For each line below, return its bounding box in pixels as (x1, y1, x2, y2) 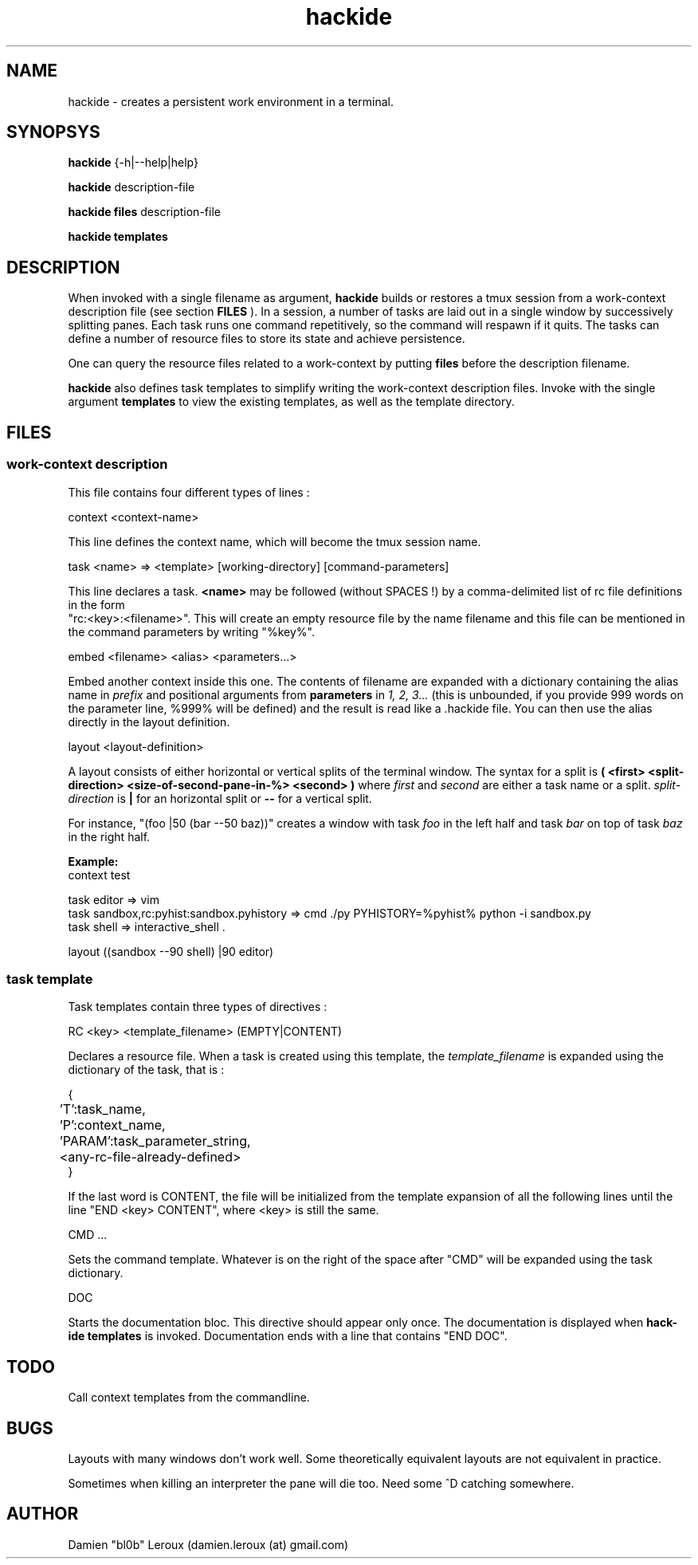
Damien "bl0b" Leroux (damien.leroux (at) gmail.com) (68, 1537, 349, 1551)
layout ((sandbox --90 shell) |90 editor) (68, 944, 274, 958)
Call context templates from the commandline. (68, 1390, 310, 1405)
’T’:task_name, (59, 1101, 146, 1118)
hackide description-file (68, 180, 195, 195)
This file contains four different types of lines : (68, 485, 310, 499)
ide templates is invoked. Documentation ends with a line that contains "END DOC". (68, 1329, 508, 1343)
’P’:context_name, (59, 1117, 166, 1134)
